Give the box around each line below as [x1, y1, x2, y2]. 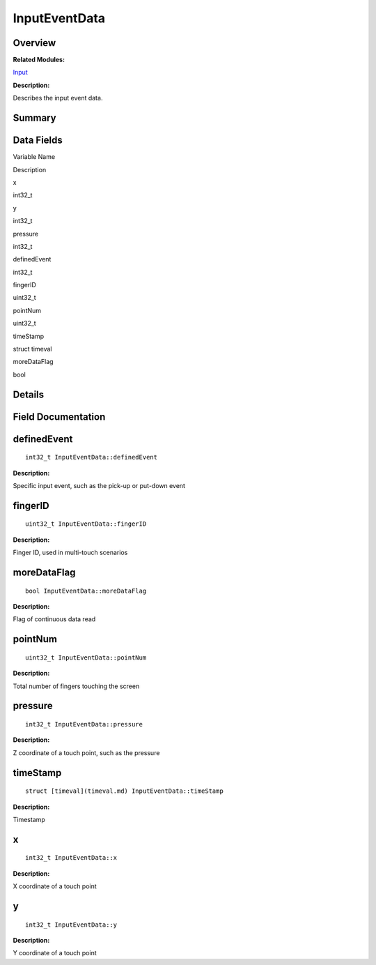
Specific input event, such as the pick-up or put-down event [13, 482, 186, 490]
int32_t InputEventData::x [25, 854, 118, 862]
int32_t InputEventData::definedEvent [25, 453, 158, 462]
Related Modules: [13, 56, 65, 64]
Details [13, 388, 45, 400]
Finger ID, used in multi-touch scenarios [13, 548, 128, 557]
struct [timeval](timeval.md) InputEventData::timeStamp [25, 787, 224, 795]
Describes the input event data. [13, 94, 103, 102]
